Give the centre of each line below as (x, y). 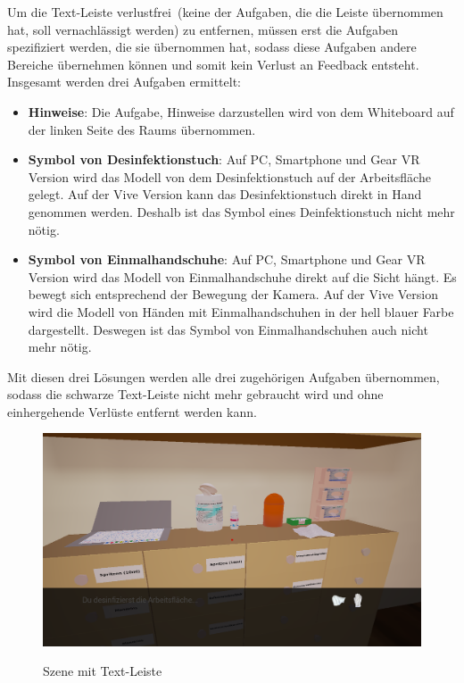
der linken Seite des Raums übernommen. (142, 129)
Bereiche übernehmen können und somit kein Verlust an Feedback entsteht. (213, 64)
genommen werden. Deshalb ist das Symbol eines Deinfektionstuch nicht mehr (241, 211)
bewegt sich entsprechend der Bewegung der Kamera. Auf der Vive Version (233, 294)
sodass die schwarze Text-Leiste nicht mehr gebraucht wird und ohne (195, 394)
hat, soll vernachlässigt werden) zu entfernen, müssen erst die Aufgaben (203, 29)
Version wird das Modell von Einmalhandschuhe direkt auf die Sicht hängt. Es (242, 276)
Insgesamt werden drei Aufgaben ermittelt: (124, 82)
